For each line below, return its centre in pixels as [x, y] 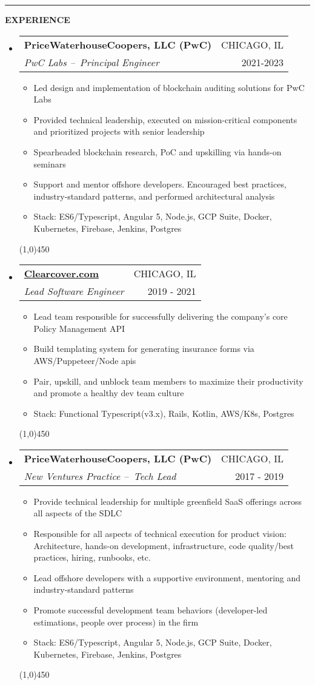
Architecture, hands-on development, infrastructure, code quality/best [164, 545]
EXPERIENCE [38, 19]
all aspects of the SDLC [78, 513]
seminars [50, 164]
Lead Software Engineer [74, 291]
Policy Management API [79, 328]
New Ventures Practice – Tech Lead [100, 476]
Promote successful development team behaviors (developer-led [151, 610]
